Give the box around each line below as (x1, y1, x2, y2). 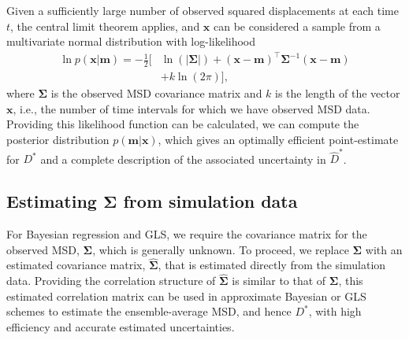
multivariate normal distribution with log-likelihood (6, 33, 256, 50)
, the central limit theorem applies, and (10, 17, 200, 34)
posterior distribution (6, 131, 110, 147)
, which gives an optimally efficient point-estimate (158, 131, 399, 147)
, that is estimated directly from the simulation (158, 257, 386, 273)
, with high (308, 303, 362, 320)
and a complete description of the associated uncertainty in (40, 150, 326, 167)
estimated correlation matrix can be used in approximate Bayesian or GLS (6, 287, 366, 304)
